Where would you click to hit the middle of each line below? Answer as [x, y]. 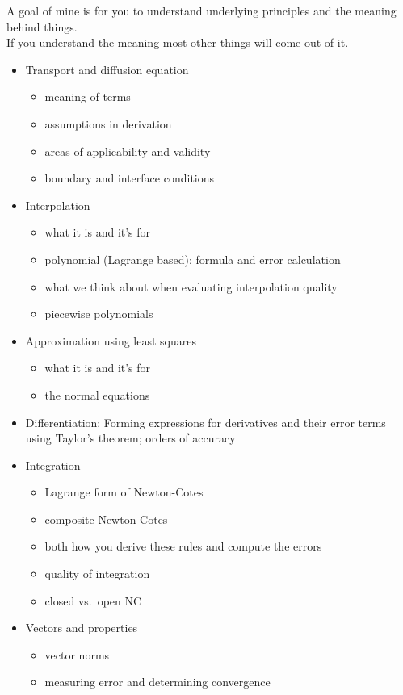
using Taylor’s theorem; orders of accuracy [130, 438]
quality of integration [97, 574]
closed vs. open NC [93, 600]
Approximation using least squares [111, 340]
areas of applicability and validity [128, 151]
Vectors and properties [82, 628]
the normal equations [97, 394]
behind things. [42, 26]
